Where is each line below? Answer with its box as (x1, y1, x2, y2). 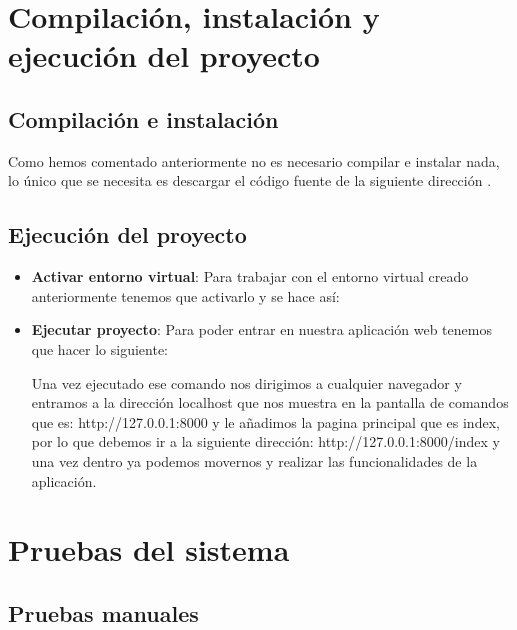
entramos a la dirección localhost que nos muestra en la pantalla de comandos (31, 392, 509, 413)
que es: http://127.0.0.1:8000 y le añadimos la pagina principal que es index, (31, 411, 500, 432)
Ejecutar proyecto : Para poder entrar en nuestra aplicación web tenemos (31, 319, 492, 340)
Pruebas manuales (8, 597, 199, 628)
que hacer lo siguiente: (31, 338, 169, 359)
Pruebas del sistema (8, 529, 290, 570)
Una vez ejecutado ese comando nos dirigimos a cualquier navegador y (31, 372, 462, 393)
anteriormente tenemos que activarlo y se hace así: (31, 285, 340, 306)
